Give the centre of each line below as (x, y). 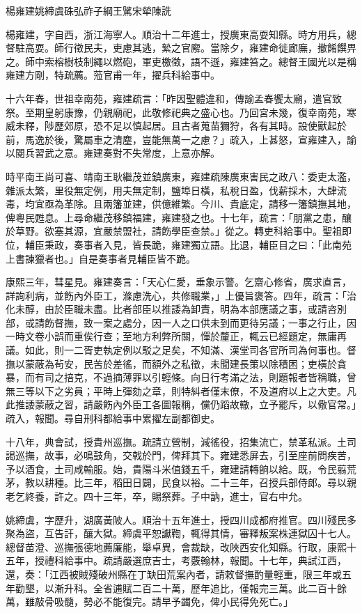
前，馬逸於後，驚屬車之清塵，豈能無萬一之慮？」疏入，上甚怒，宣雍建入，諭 (181, 139)
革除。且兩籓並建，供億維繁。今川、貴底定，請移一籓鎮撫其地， (210, 204)
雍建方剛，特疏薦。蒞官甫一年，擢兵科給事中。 (113, 75)
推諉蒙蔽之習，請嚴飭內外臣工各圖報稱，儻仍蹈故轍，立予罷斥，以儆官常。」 (186, 404)
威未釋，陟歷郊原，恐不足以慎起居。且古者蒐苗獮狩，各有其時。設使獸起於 (176, 126)
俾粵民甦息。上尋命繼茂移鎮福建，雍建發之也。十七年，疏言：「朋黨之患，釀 (179, 217)
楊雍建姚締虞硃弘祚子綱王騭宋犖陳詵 (88, 10)
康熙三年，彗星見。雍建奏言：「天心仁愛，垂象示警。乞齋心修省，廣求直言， (179, 282)
